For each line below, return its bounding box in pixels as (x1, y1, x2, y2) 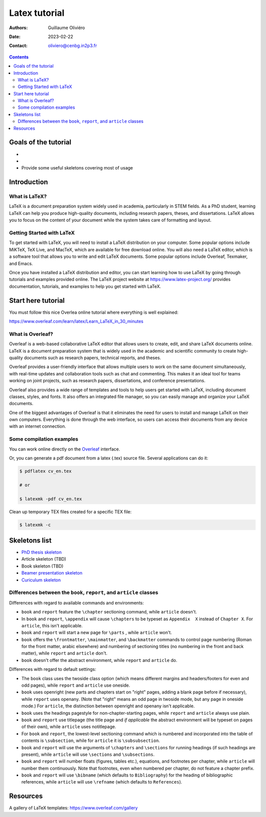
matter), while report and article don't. (21, 650, 108, 656)
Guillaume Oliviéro (48, 25, 85, 31)
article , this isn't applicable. (21, 622, 83, 628)
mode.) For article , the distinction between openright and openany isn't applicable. (21, 703, 195, 709)
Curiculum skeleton (21, 577, 61, 583)
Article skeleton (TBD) (21, 556, 66, 562)
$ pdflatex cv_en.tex (19, 468, 72, 474)
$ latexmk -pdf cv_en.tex (19, 496, 82, 501)
